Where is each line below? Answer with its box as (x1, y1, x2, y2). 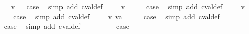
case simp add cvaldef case (4, 21, 129, 31)
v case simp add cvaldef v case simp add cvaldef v (11, 1, 245, 11)
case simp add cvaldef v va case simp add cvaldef (13, 11, 220, 21)
